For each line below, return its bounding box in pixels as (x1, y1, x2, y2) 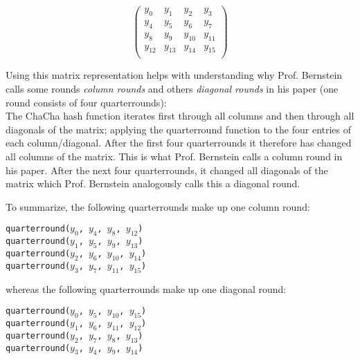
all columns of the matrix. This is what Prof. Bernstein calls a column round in (6, 149, 343, 163)
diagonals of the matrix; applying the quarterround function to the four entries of (6, 122, 352, 136)
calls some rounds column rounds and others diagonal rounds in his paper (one (6, 82, 339, 95)
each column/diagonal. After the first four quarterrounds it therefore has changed (6, 135, 352, 150)
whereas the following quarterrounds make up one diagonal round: (6, 281, 287, 296)
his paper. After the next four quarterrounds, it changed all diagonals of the (6, 162, 328, 177)
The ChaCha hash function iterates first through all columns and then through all (6, 108, 354, 123)
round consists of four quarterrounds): (6, 95, 167, 109)
